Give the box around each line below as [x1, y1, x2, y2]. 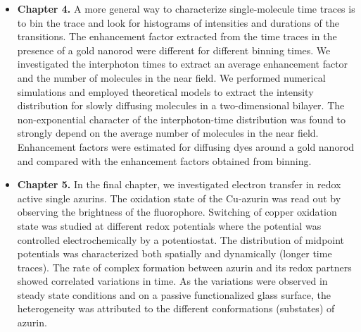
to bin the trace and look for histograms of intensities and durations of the [17, 15, 339, 30]
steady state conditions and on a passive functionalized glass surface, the [17, 287, 331, 302]
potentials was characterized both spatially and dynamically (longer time [17, 246, 332, 261]
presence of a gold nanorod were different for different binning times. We [17, 42, 331, 57]
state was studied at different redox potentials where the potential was [17, 218, 322, 233]
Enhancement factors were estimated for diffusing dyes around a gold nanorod [17, 139, 355, 154]
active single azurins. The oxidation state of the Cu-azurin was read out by [17, 190, 341, 205]
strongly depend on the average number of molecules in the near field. [17, 125, 319, 140]
